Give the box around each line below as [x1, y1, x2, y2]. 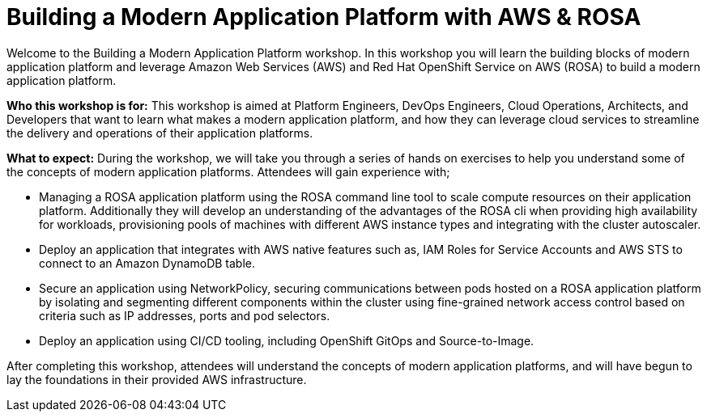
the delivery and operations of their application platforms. [6, 125, 313, 140]
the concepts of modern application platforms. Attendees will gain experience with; [6, 164, 450, 179]
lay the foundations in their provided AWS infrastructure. [6, 372, 307, 386]
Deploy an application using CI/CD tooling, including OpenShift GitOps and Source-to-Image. [39, 333, 535, 348]
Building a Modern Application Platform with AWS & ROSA [6, 3, 641, 31]
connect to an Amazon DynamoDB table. [39, 255, 256, 270]
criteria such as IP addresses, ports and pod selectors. [39, 308, 330, 323]
